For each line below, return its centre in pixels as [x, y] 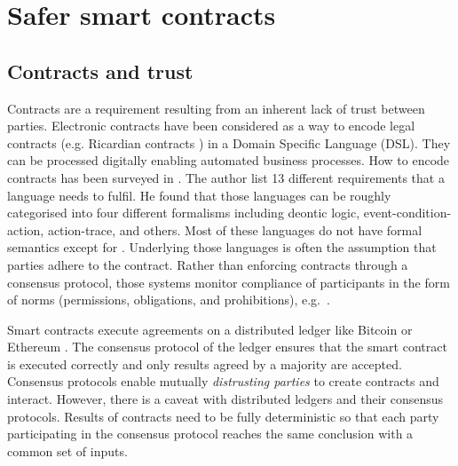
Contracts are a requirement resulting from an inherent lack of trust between [216, 108]
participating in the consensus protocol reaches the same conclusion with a [210, 434]
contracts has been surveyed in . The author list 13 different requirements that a [226, 177]
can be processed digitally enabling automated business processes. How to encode [229, 160]
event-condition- [407, 213]
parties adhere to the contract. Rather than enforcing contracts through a [208, 264]
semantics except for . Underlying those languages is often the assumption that [222, 247]
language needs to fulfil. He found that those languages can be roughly [199, 195]
